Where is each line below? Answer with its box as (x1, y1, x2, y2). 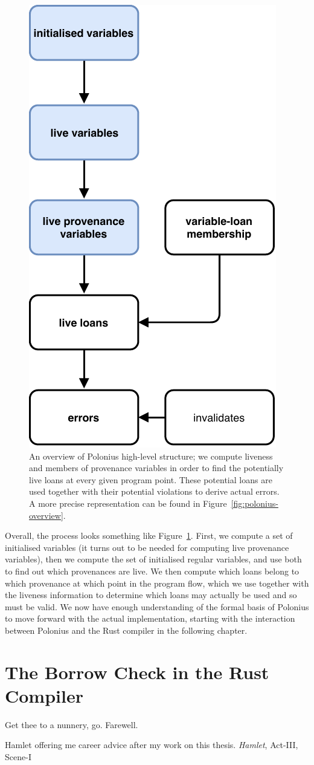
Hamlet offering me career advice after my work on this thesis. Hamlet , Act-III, (5, 738, 298, 751)
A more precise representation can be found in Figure (29, 496, 227, 509)
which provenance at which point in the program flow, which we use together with (5, 576, 309, 589)
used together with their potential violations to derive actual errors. (29, 485, 280, 498)
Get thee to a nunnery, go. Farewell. (5, 718, 138, 731)
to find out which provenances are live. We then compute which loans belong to (5, 564, 300, 577)
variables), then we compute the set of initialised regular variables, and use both (5, 553, 302, 565)
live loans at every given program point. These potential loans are (29, 473, 272, 486)
